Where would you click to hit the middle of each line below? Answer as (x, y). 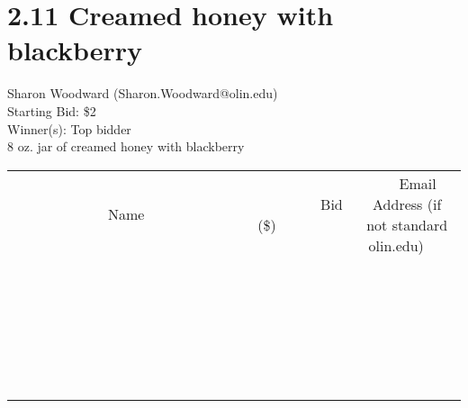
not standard (407, 224)
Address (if (407, 204)
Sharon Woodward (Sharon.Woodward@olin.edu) (143, 93)
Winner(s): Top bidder (69, 128)
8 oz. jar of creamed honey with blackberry (126, 146)
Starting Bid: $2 (52, 110)
